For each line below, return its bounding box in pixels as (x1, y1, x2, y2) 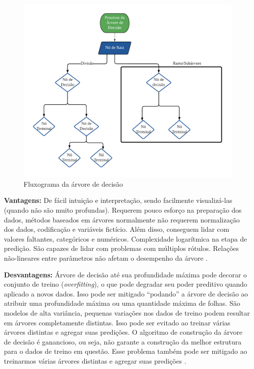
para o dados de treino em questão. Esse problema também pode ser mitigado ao (4, 346, 247, 356)
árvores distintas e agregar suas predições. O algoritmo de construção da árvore (4, 327, 243, 337)
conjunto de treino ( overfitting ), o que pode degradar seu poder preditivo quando (4, 279, 248, 289)
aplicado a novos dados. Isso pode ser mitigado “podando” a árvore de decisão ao (4, 288, 248, 298)
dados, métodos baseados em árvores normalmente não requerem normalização (4, 214, 240, 224)
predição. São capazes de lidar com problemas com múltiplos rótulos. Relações (4, 243, 239, 253)
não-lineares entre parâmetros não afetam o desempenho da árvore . (4, 252, 208, 263)
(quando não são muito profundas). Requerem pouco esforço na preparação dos (4, 204, 242, 215)
